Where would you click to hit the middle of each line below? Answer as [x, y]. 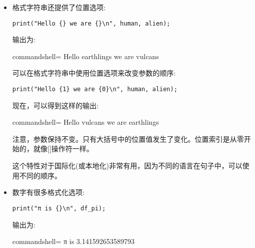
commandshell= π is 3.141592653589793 [73, 241]
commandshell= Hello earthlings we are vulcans [86, 56]
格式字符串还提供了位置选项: [59, 7]
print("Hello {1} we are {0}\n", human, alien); [95, 89]
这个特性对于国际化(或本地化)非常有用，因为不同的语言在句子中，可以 [127, 166]
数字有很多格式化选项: [48, 192]
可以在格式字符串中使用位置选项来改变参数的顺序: [94, 73]
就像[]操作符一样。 [63, 149]
